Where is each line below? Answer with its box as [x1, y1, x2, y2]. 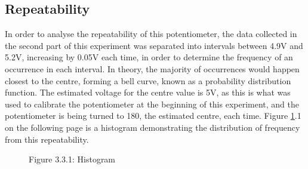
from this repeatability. [5, 133, 89, 145]
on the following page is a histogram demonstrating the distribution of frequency [5, 121, 300, 133]
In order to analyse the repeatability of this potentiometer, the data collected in [5, 27, 297, 40]
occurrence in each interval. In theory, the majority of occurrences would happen [5, 62, 300, 75]
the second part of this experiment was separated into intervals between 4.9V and [5, 39, 303, 51]
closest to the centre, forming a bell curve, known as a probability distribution [5, 74, 291, 87]
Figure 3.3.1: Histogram [29, 153, 116, 165]
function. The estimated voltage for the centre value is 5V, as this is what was [5, 86, 291, 99]
